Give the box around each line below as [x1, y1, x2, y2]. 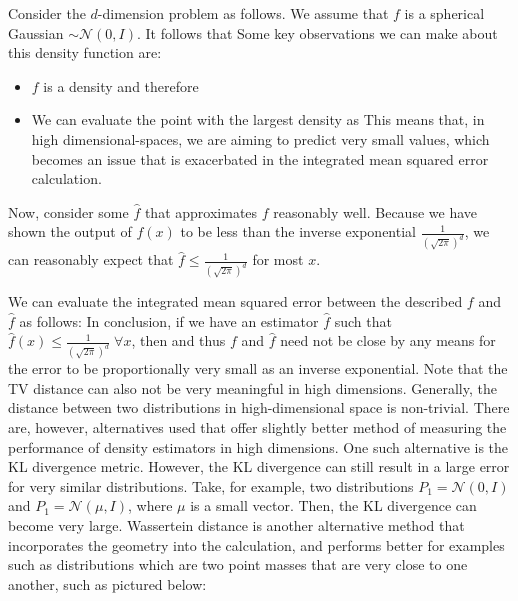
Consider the [8, 3, 86, 23]
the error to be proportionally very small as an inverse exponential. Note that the [8, 358, 508, 379]
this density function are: [8, 42, 162, 63]
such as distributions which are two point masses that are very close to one [8, 554, 468, 575]
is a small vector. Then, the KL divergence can [190, 495, 477, 516]
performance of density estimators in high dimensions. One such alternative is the [8, 436, 509, 457]
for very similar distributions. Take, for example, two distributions [8, 475, 414, 496]
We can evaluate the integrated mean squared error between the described [8, 291, 463, 312]
